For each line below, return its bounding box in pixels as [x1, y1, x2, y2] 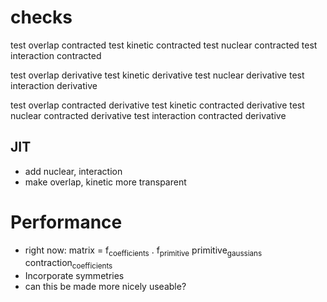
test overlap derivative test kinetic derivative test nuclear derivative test [10, 69, 305, 81]
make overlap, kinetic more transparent [24, 176, 187, 188]
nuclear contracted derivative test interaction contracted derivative [10, 109, 287, 121]
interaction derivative [10, 79, 98, 91]
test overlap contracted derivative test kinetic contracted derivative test [10, 99, 305, 111]
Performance [10, 211, 123, 233]
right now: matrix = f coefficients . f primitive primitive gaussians [24, 244, 263, 258]
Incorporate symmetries [24, 270, 125, 282]
